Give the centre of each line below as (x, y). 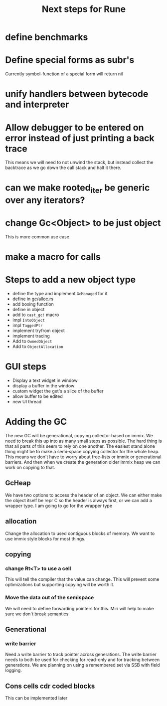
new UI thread (27, 402)
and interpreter (37, 104)
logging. (14, 670)
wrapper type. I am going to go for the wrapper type (59, 506)
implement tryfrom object (38, 331)
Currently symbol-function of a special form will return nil (64, 74)
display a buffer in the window (43, 386)
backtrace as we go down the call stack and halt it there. (63, 168)
